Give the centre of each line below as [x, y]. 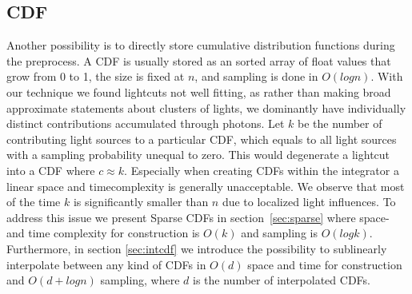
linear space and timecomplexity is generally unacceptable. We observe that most [206, 186]
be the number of [340, 123]
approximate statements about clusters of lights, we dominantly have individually [206, 107]
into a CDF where [51, 170]
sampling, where [140, 280]
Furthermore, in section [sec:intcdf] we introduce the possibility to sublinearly [197, 248]
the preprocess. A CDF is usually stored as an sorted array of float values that [199, 60]
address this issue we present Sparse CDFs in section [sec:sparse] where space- [198, 217]
